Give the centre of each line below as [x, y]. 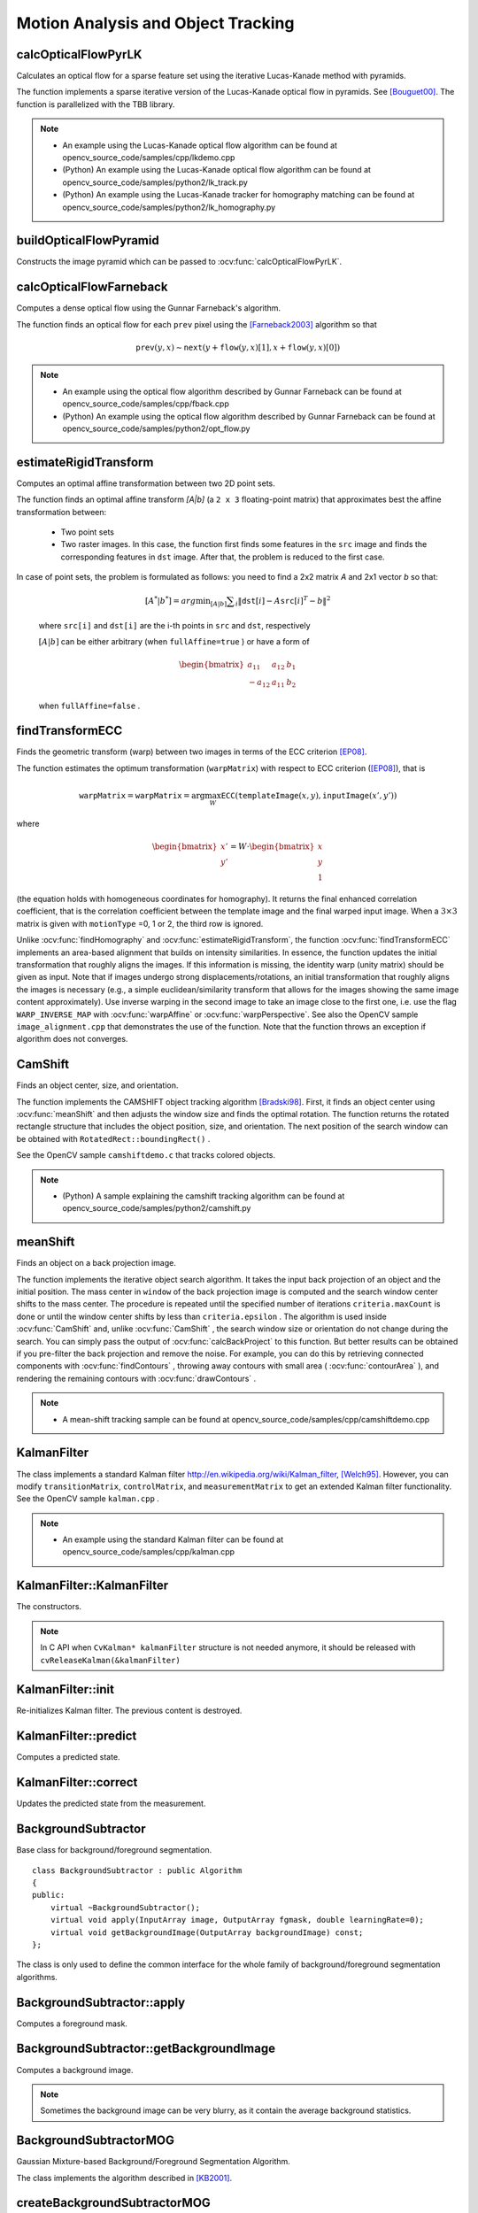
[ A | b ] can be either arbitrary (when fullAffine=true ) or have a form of [174, 642]
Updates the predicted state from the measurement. [111, 1804]
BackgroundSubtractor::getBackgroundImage [146, 2049]
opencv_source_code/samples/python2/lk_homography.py [169, 207]
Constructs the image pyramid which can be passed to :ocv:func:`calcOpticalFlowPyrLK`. [179, 262]
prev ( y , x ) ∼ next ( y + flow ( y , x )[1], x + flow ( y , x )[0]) [238, 347]
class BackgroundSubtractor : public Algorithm [137, 1870]
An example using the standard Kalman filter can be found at [173, 1539]
